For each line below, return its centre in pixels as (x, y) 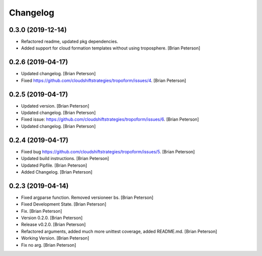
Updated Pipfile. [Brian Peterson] (54, 165)
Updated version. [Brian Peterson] (55, 106)
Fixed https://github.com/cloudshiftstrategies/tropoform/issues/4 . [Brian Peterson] (104, 80)
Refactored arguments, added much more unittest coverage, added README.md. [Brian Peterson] (119, 231)
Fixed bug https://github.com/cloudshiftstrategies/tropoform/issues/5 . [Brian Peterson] (108, 152)
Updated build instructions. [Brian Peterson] (65, 159)
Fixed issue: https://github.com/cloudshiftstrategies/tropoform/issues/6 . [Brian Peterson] (110, 119)
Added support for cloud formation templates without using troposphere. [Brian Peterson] (111, 48)
